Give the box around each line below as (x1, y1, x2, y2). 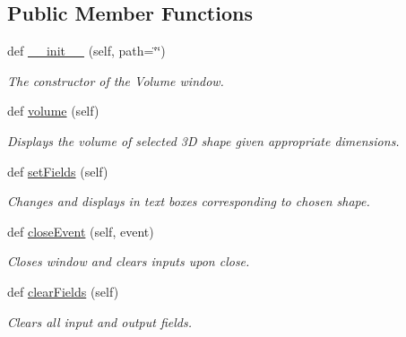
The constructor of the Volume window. (7, 71, 224, 90)
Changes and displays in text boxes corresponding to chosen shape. (7, 192, 370, 211)
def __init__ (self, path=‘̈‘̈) (7, 41, 166, 60)
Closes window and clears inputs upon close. (7, 252, 250, 271)
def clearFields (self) (7, 281, 119, 300)
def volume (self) (7, 101, 99, 120)
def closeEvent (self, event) (7, 221, 154, 240)
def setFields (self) (7, 161, 108, 180)
